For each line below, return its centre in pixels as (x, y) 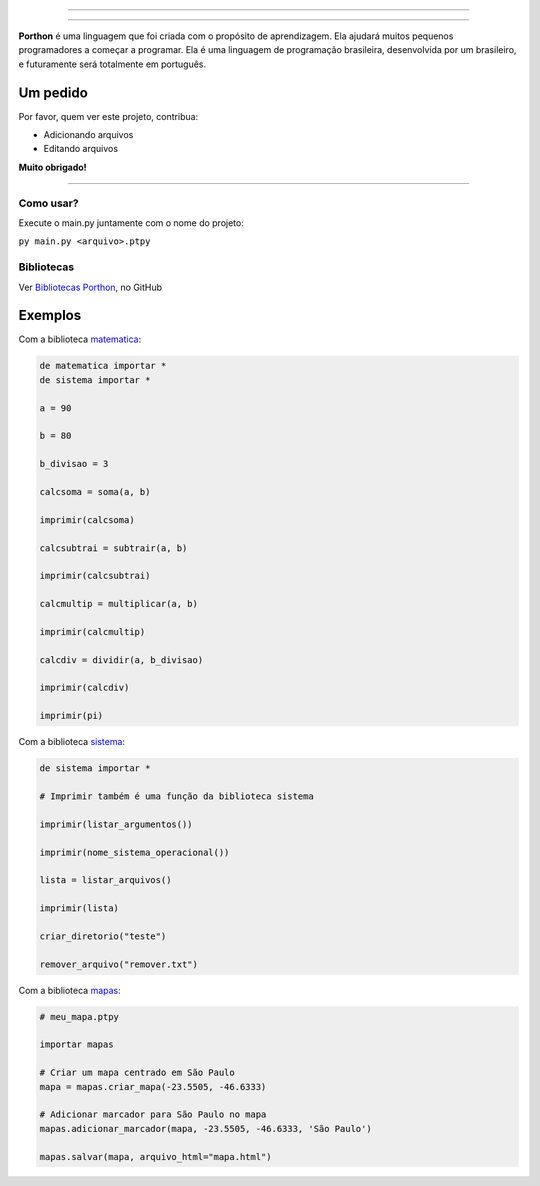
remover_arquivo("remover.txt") (119, 964)
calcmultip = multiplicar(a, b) (119, 604)
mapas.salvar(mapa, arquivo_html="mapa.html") (155, 1156)
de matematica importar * (103, 366)
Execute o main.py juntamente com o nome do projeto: (131, 223)
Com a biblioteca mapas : (70, 990)
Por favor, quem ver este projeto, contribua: (108, 116)
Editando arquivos (81, 149)
